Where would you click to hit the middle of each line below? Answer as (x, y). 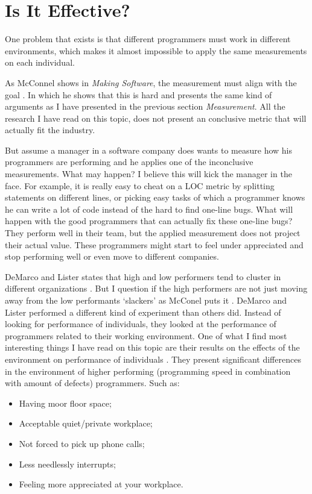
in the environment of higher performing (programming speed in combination (148, 371)
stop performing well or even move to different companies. (112, 256)
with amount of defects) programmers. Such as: (92, 383)
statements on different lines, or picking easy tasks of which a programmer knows (155, 197)
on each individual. (40, 62)
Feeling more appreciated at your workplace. (101, 484)
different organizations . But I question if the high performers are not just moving (156, 288)
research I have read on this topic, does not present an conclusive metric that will (156, 118)
